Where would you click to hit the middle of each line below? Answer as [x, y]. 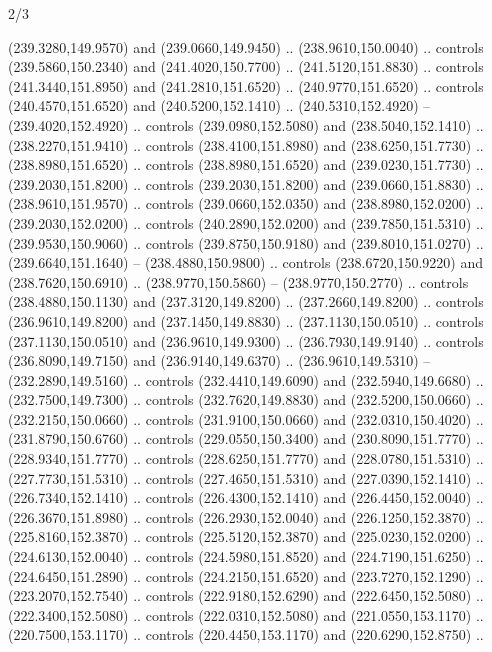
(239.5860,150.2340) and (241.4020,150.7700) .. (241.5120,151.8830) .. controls [246, 66]
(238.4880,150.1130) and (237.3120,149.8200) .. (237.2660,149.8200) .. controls [246, 301]
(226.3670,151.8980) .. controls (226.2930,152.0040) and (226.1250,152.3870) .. [246, 516]
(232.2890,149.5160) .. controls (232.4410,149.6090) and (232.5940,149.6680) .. [246, 379]
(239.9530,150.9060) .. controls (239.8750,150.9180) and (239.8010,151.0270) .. [246, 242]
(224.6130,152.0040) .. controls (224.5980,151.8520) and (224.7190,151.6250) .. [246, 556]
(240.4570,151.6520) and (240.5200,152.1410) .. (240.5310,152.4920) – [219, 105]
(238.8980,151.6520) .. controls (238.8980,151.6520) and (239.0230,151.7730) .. [246, 164]
